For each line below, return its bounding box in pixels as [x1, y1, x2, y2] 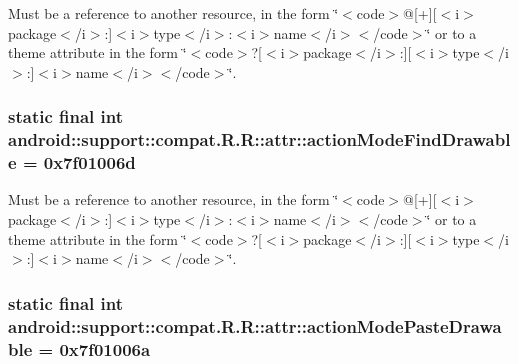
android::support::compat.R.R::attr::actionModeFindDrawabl [8, 127, 511, 152]
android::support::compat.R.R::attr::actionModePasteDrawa [8, 313, 502, 338]
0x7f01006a [59, 336, 151, 361]
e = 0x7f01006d [8, 150, 136, 175]
